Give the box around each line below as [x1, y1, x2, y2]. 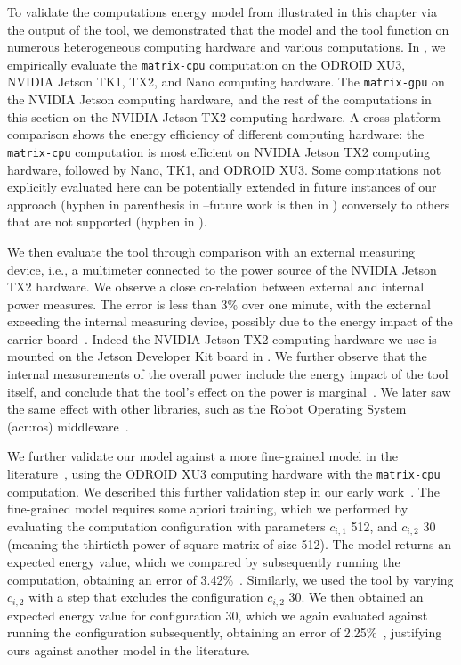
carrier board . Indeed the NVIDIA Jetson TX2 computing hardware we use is [7, 329, 437, 348]
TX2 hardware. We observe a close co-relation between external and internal [7, 277, 425, 296]
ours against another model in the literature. [7, 640, 250, 659]
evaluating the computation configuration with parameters [7, 516, 326, 535]
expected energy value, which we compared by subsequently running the [7, 552, 400, 571]
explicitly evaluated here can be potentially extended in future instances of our [7, 177, 437, 196]
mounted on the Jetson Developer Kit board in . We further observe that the [7, 347, 427, 365]
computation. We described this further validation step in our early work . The [7, 481, 440, 500]
